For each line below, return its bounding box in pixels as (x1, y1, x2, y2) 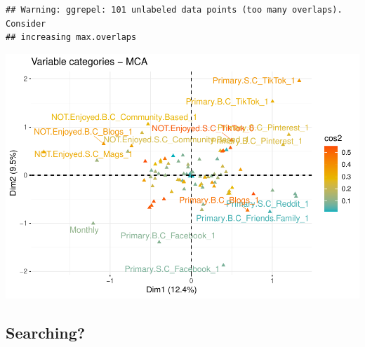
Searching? (6, 321, 86, 343)
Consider (6, 18, 46, 29)
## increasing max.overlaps (6, 32, 137, 43)
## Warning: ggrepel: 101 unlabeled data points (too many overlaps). (6, 5, 343, 15)
